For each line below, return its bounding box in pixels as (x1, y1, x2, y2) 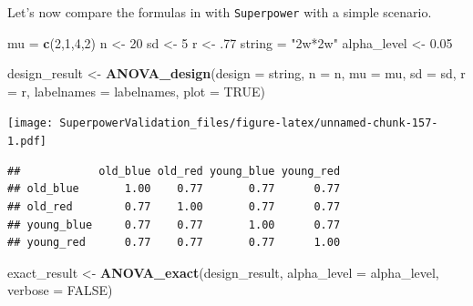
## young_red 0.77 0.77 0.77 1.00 (7, 236, 341, 250)
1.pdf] (7, 135, 46, 148)
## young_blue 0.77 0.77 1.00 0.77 (7, 218, 341, 231)
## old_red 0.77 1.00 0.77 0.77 (7, 199, 341, 213)
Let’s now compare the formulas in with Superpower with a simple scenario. (7, 3, 432, 21)
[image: (7, 117, 54, 130)
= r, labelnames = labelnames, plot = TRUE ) (7, 81, 265, 100)
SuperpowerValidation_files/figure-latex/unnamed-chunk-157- (59, 117, 438, 130)
